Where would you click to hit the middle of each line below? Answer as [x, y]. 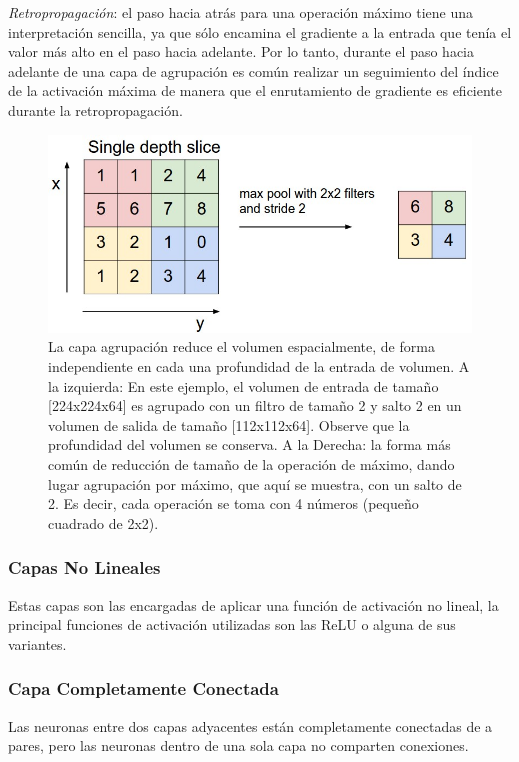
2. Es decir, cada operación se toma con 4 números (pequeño [233, 503]
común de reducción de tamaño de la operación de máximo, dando [251, 463]
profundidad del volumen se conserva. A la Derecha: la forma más [249, 444]
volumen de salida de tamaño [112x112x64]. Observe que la [229, 424]
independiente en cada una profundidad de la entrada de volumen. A [259, 366]
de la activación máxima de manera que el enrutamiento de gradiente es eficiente [255, 90]
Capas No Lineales [84, 567]
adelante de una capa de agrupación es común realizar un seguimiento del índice [253, 70]
